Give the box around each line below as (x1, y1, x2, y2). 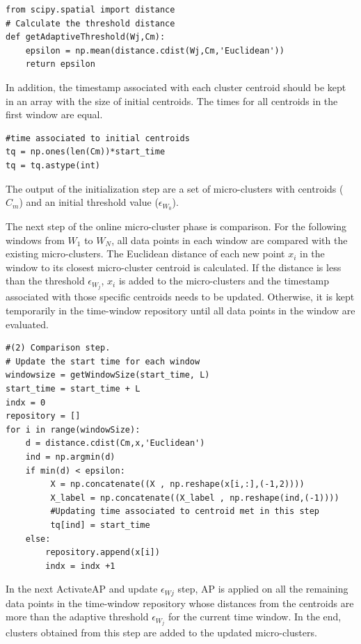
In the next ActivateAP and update (6, 581, 158, 596)
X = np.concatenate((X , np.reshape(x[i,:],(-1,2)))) (50, 479, 305, 490)
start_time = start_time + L (6, 384, 141, 394)
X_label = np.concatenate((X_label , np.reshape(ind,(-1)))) (50, 492, 339, 503)
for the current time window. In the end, (168, 609, 342, 624)
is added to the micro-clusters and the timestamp (118, 273, 330, 288)
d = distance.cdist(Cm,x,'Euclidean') (25, 438, 205, 449)
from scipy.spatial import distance (6, 5, 175, 15)
